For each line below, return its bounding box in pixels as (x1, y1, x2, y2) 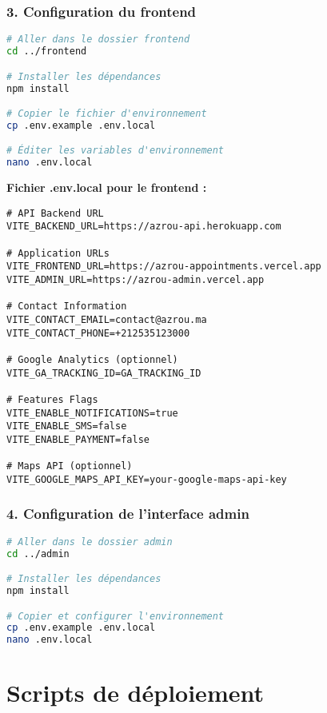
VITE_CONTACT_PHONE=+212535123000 (6, 327, 190, 339)
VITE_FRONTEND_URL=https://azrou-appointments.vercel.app (6, 261, 321, 273)
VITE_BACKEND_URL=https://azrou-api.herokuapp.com (6, 221, 281, 233)
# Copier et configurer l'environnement (6, 610, 225, 622)
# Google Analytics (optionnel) (6, 354, 178, 365)
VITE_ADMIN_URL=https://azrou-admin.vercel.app (6, 274, 265, 286)
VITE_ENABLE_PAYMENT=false (6, 433, 150, 445)
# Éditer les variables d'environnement (6, 145, 225, 157)
